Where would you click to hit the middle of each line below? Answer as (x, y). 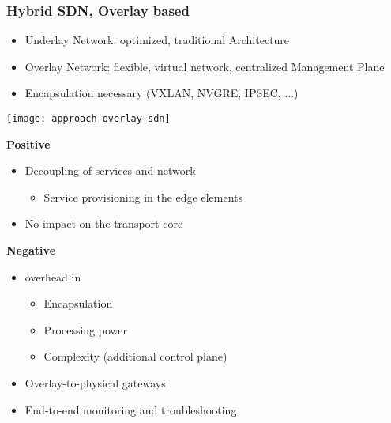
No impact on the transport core (104, 223)
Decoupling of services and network (110, 170)
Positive (28, 144)
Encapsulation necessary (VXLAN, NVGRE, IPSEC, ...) (162, 93)
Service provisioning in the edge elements (143, 196)
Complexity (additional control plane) (135, 356)
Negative (31, 250)
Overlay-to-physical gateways (95, 383)
